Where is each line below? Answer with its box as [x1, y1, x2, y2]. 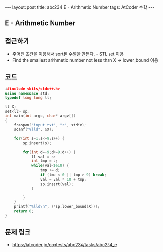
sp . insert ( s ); [23, 140, 52, 146]
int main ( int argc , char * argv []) [5, 113, 76, 119]
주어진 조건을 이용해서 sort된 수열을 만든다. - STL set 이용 [12, 51, 124, 57]
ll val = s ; [31, 154, 56, 159]
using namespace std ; [5, 91, 50, 95]
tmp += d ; [40, 168, 60, 173]
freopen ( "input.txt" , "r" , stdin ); [14, 123, 87, 127]
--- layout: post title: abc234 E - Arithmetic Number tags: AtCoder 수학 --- [5, 4, 155, 10]
